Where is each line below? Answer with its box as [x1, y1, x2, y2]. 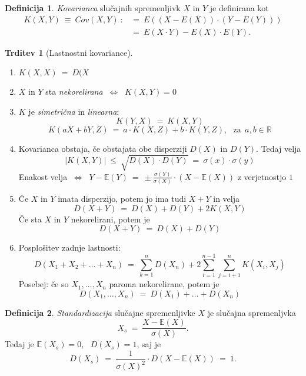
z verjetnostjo [237, 170, 287, 182]
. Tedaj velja [256, 142, 301, 155]
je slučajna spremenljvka [207, 306, 296, 318]
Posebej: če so [18, 278, 69, 290]
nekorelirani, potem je [71, 212, 150, 225]
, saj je [137, 338, 161, 350]
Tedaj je [5, 338, 34, 350]
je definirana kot [209, 2, 269, 14]
